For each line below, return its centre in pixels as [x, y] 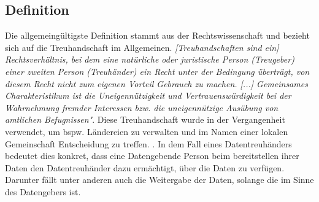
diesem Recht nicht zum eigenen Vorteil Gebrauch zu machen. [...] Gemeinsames [156, 83]
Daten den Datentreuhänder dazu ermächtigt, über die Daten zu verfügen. [145, 167]
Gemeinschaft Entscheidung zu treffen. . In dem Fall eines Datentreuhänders [148, 143]
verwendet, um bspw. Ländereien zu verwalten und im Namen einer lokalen [147, 131]
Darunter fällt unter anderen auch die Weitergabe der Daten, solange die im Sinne [159, 180]
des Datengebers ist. [43, 191]
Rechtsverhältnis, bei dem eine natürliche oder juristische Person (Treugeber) [150, 59]
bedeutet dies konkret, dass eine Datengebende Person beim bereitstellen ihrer [152, 156]
